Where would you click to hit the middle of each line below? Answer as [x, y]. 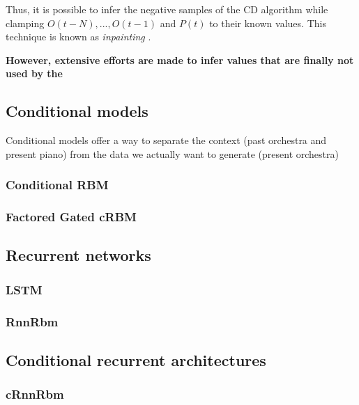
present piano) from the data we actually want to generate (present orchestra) [172, 153]
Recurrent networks [78, 255]
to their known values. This [268, 23]
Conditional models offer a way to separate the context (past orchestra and [166, 140]
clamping [25, 23]
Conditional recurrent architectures [136, 359]
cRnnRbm [35, 394]
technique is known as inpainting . [78, 37]
